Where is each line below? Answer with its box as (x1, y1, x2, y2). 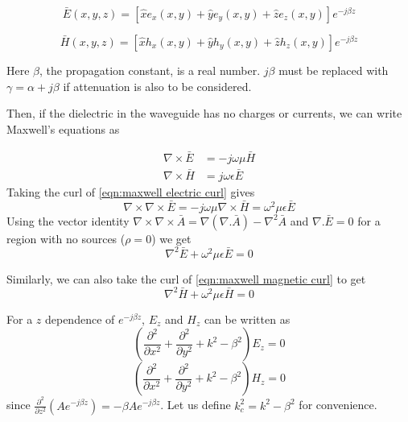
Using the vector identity (6, 212, 130, 229)
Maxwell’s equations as (6, 120, 120, 137)
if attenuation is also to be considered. (63, 77, 252, 94)
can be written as (204, 310, 291, 327)
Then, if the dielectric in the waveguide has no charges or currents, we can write (6, 105, 402, 122)
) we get (151, 230, 192, 246)
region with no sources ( (6, 230, 126, 246)
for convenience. (299, 396, 377, 413)
